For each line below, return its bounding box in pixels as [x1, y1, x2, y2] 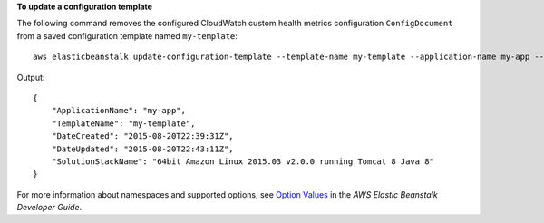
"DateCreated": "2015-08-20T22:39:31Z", [51, 131, 235, 141]
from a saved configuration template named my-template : [16, 30, 238, 41]
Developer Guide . [16, 202, 82, 213]
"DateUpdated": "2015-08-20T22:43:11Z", [51, 143, 235, 154]
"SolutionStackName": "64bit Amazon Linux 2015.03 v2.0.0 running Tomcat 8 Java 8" [51, 156, 435, 167]
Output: [16, 72, 45, 82]
